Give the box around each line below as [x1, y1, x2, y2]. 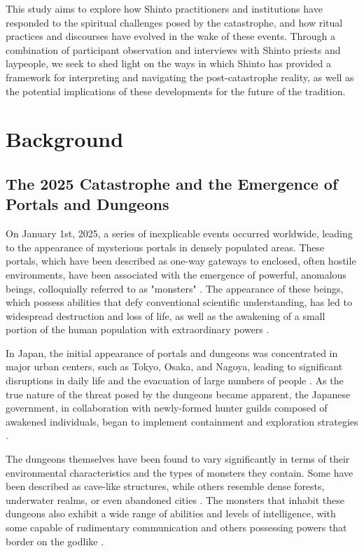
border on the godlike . [6, 533, 104, 548]
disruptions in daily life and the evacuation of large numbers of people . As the [6, 373, 344, 388]
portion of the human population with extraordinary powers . [6, 322, 269, 337]
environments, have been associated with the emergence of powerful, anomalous [6, 267, 346, 281]
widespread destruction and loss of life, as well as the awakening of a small [6, 308, 325, 323]
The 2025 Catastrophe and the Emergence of [6, 172, 338, 194]
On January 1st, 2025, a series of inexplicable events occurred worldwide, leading [6, 226, 353, 241]
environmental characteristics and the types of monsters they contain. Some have [6, 465, 353, 479]
